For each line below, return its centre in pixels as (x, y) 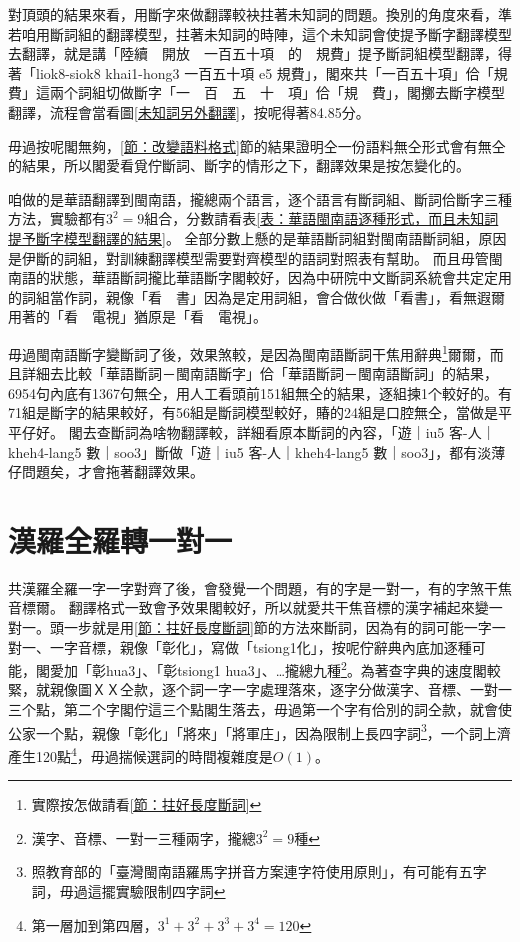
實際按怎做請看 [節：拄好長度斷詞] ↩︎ (146, 804)
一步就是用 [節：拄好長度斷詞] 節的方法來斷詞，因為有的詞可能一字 (277, 627)
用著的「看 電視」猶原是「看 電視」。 (137, 316)
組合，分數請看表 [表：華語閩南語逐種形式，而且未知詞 (321, 218)
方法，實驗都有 (57, 218)
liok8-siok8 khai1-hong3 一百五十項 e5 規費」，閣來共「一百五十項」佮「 (264, 72)
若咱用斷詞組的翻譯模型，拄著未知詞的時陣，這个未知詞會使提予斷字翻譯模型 (260, 33)
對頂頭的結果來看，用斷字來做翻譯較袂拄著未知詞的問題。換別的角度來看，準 (260, 14)
